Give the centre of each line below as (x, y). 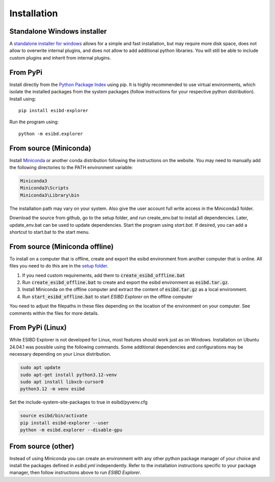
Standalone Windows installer (58, 31)
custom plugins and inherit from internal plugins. (60, 58)
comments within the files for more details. (54, 313)
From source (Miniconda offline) (62, 246)
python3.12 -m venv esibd (52, 389)
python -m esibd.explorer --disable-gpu (71, 430)
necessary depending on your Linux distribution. (60, 354)
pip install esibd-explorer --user (64, 423)
